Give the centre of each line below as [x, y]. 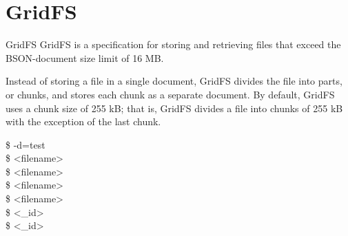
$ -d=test [25, 144]
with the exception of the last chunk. [83, 121]
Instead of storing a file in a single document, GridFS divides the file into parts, [174, 81]
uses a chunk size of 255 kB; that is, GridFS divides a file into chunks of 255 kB [174, 108]
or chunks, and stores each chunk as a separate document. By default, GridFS [170, 94]
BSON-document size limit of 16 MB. [85, 57]
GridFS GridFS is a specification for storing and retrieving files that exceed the [173, 44]
